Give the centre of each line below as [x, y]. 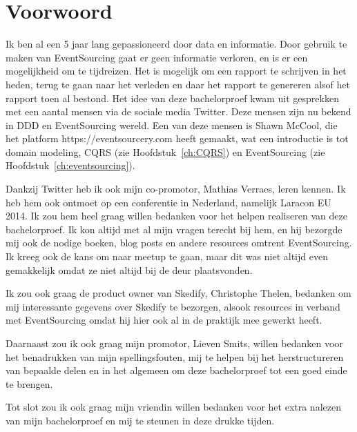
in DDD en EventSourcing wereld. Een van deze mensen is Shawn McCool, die [172, 125]
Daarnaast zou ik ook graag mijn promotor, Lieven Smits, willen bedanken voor [174, 343]
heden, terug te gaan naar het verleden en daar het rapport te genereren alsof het [178, 84]
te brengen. [29, 383]
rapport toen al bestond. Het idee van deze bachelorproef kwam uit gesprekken [172, 98]
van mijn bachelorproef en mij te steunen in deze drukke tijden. [140, 420]
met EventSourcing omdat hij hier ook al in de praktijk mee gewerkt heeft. [164, 320]
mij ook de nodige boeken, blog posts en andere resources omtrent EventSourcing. [179, 243]
